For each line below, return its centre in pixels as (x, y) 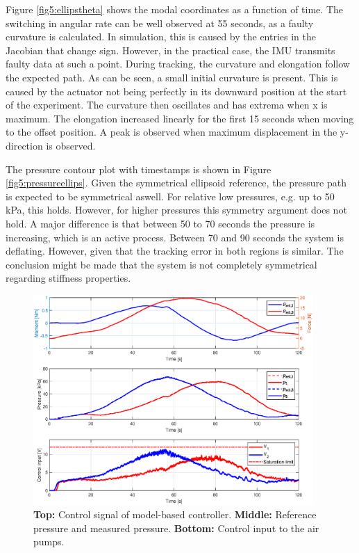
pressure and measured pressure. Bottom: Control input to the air (176, 528)
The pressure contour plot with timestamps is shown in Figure (139, 169)
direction (24, 145)
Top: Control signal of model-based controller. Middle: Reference (175, 514)
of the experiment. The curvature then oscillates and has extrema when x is (167, 105)
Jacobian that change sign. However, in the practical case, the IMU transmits (170, 50)
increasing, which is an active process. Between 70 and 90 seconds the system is (175, 237)
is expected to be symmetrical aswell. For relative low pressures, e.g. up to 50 (170, 196)
